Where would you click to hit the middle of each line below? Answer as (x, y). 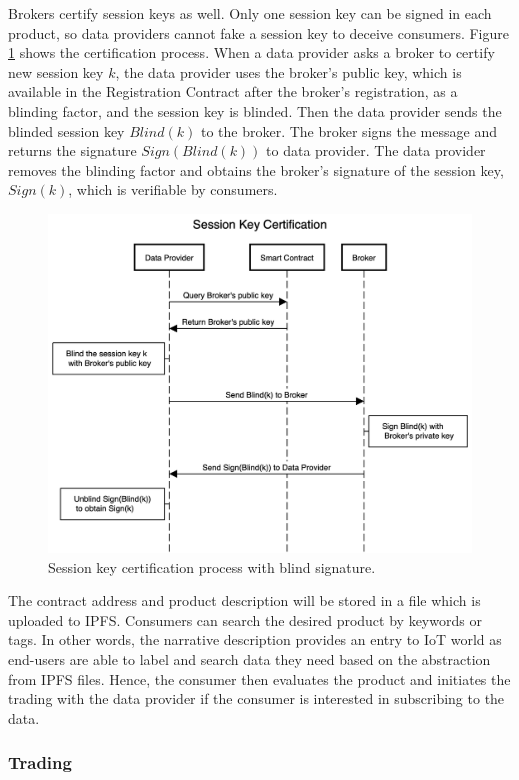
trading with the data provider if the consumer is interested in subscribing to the (256, 698)
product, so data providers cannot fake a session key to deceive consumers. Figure (259, 32)
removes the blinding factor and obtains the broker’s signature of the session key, (256, 169)
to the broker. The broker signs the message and (348, 130)
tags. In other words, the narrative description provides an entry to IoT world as (255, 639)
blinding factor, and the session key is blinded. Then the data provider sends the (255, 110)
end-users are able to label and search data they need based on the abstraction (249, 659)
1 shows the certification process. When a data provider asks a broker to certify (251, 52)
